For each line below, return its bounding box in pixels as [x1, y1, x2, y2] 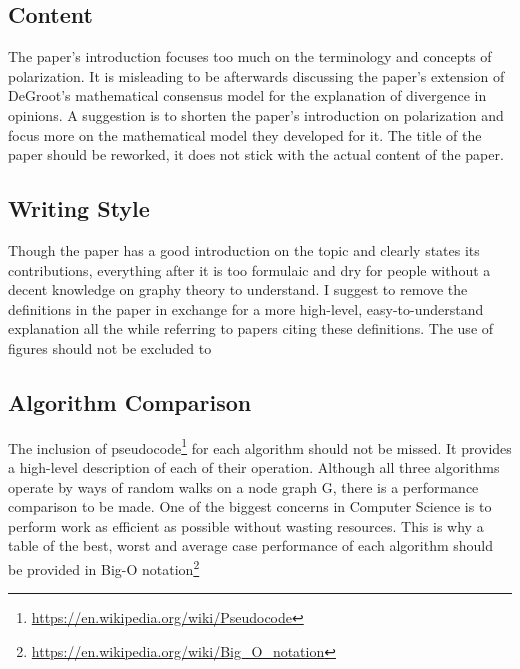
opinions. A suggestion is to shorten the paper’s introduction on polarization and [8, 104, 504, 125]
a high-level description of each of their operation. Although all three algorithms [8, 456, 500, 477]
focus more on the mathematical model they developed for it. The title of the [8, 124, 482, 145]
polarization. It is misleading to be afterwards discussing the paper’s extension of [8, 65, 505, 86]
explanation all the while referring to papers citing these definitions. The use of [8, 318, 494, 339]
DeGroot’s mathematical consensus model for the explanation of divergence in [8, 85, 487, 106]
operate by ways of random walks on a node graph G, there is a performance [8, 476, 479, 497]
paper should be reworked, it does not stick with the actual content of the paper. [8, 144, 504, 165]
